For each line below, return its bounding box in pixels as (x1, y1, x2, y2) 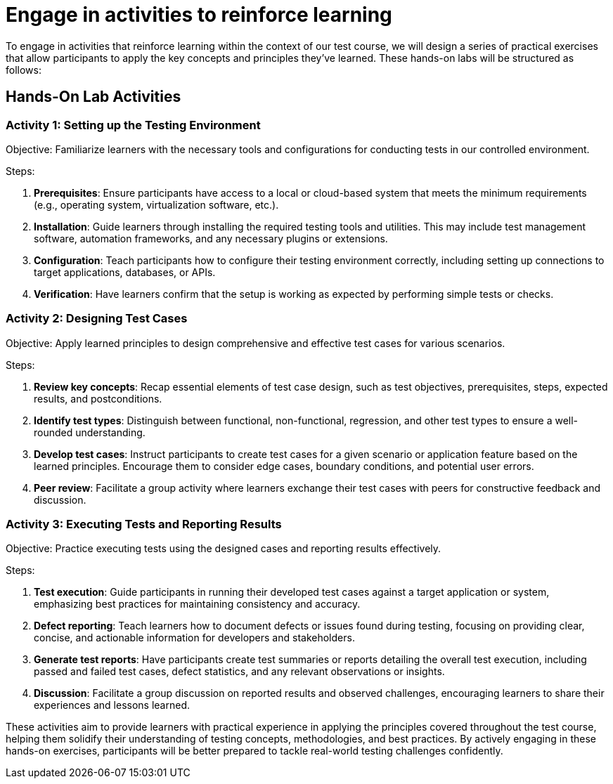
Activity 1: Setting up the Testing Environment (6, 117, 261, 132)
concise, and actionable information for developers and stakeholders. (34, 632, 355, 644)
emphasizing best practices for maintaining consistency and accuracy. (34, 598, 361, 610)
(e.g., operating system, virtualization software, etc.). (34, 198, 279, 211)
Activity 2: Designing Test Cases (6, 311, 188, 326)
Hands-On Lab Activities (6, 88, 181, 106)
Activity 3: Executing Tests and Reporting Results (6, 517, 282, 532)
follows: (6, 63, 41, 76)
